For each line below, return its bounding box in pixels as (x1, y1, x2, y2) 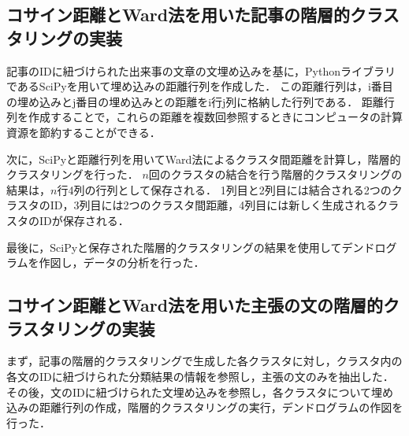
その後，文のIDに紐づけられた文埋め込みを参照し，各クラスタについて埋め (6, 383, 394, 400)
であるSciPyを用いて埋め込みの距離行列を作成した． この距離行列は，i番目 (6, 78, 393, 94)
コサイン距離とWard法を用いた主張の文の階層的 (6, 293, 384, 317)
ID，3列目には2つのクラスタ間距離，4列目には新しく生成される (50, 197, 377, 213)
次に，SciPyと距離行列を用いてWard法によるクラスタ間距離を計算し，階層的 (6, 150, 401, 167)
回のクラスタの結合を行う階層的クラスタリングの (148, 166, 403, 183)
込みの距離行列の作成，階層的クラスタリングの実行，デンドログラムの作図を (6, 399, 403, 416)
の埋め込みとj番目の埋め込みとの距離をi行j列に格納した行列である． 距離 (6, 93, 384, 109)
